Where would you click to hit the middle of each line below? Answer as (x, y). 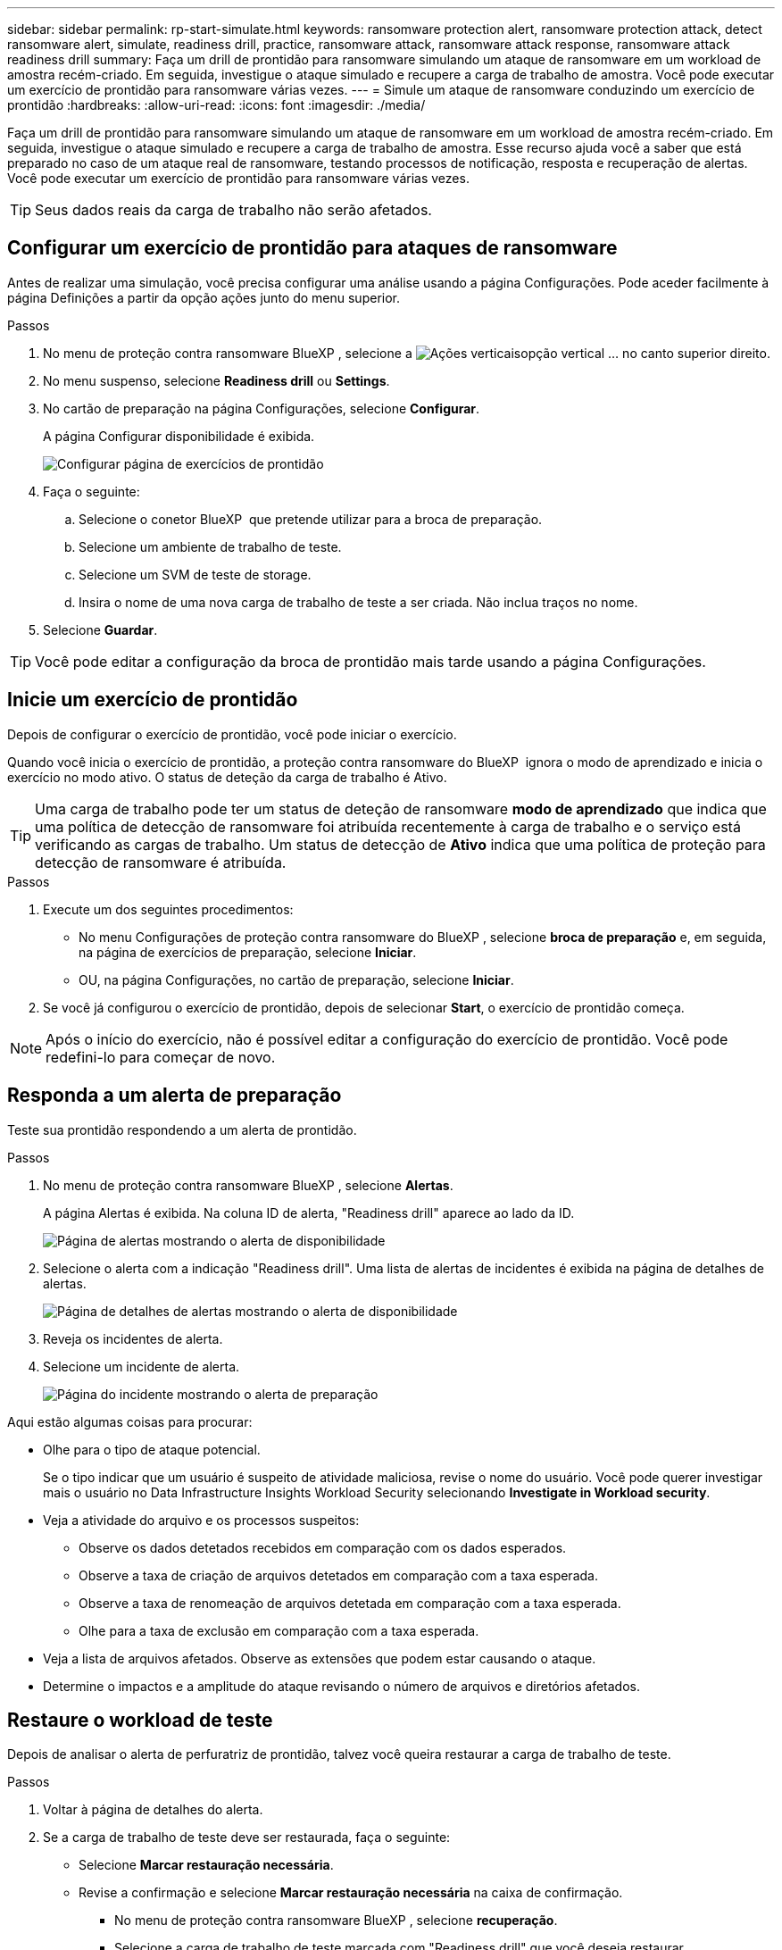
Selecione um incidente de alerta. (141, 1366)
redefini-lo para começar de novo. (161, 1057)
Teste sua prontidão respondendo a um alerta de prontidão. (182, 1129)
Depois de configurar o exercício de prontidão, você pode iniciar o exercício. (232, 734)
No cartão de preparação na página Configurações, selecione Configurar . (262, 408)
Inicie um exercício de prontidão (153, 700)
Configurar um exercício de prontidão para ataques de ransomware (312, 248)
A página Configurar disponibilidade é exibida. (179, 436)
